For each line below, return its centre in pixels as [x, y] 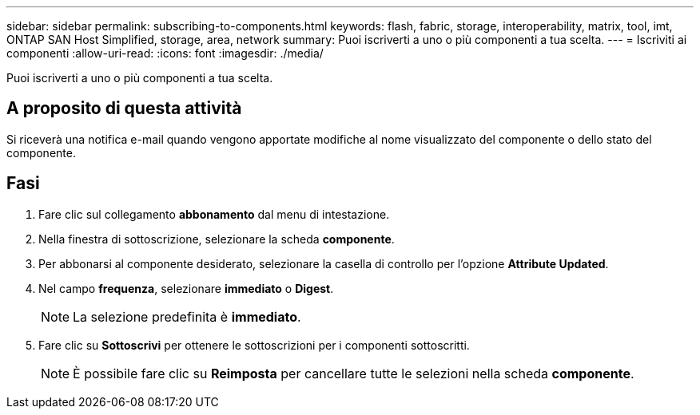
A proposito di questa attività [124, 109]
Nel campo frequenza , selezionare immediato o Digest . [186, 288]
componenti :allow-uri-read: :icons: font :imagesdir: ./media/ [165, 53]
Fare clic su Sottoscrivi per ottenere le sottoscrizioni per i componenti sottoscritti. [254, 345]
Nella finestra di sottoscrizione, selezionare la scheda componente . [217, 239]
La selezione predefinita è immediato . [187, 316]
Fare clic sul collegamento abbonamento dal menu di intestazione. [214, 214]
